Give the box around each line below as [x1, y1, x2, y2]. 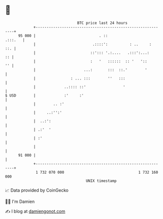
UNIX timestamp [85, 178, 117, 183]
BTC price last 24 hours [77, 20, 128, 25]
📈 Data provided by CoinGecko [5, 187, 69, 193]
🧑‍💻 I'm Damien [5, 199, 35, 204]
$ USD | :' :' [5, 93, 84, 98]
